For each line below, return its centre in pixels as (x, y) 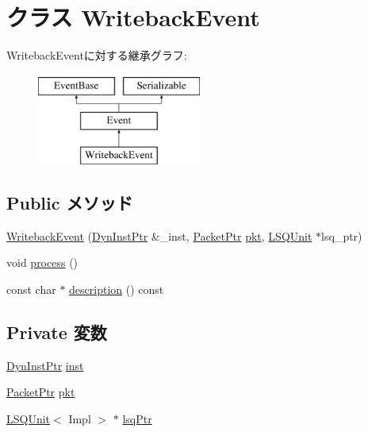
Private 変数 (57, 332)
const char (31, 289)
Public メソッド (70, 203)
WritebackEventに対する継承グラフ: (97, 55)
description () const (117, 289)
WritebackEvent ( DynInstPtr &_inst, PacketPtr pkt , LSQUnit (159, 235)
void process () (42, 262)
